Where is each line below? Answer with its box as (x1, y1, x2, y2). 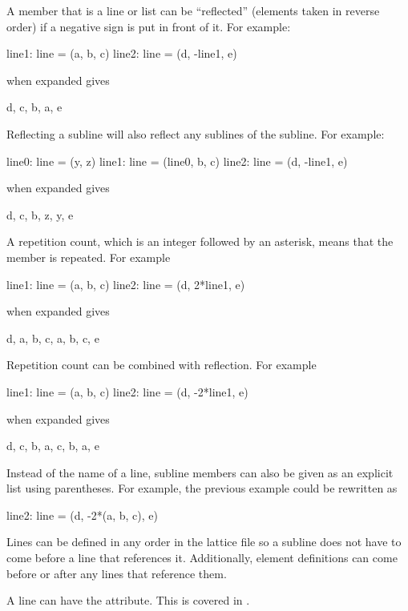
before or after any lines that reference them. (6, 565, 227, 581)
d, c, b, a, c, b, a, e (6, 437, 99, 454)
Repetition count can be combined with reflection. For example (6, 356, 317, 373)
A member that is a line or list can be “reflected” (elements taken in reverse (6, 2, 380, 18)
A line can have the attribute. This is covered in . (6, 592, 250, 609)
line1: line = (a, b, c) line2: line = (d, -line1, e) (6, 45, 237, 62)
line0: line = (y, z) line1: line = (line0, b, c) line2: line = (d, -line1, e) (6, 152, 348, 169)
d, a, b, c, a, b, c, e (6, 329, 99, 346)
